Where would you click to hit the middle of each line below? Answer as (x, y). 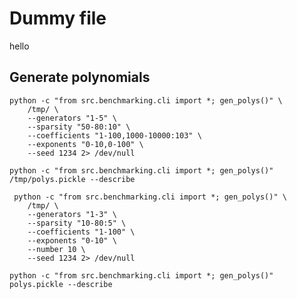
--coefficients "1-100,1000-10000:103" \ (114, 135)
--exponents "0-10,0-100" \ (85, 144)
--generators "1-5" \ (72, 118)
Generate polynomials (80, 77)
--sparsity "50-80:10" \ (79, 127)
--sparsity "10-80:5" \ (77, 223)
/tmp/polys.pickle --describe (72, 179)
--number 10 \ (56, 249)
